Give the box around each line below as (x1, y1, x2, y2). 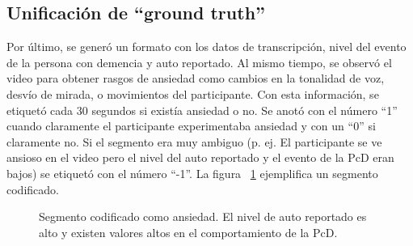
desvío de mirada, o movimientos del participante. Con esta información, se (6, 85, 379, 102)
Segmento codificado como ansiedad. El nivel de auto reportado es (39, 208, 367, 225)
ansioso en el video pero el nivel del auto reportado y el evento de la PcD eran (6, 149, 394, 166)
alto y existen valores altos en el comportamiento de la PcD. (39, 223, 338, 240)
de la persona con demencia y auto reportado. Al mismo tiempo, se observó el (6, 53, 392, 70)
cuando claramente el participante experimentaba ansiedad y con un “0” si (6, 117, 376, 134)
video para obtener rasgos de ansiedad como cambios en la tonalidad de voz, (6, 70, 385, 87)
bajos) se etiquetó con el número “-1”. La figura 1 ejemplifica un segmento (6, 164, 378, 181)
